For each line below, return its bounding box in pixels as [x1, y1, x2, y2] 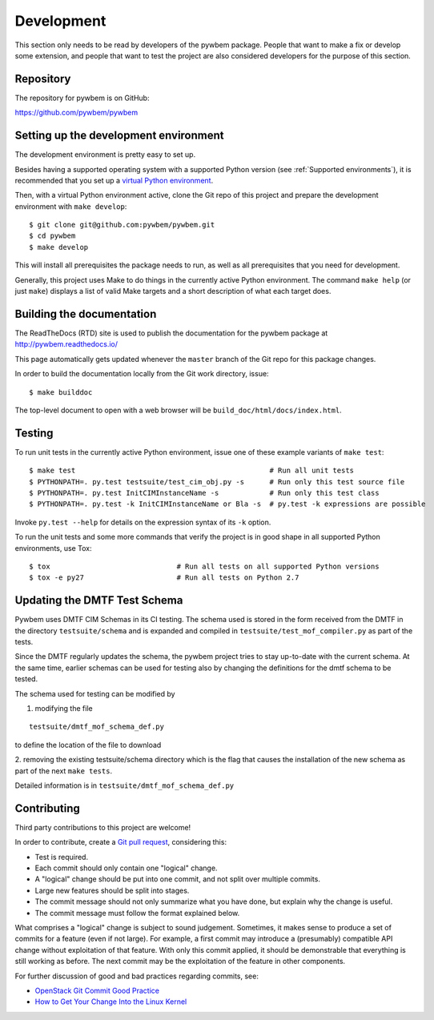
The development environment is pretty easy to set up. [14, 150, 196, 159]
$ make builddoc [29, 388, 93, 396]
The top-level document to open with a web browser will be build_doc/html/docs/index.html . [14, 405, 342, 415]
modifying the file [34, 703, 93, 713]
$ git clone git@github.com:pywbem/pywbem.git [29, 220, 215, 230]
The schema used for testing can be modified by [14, 689, 175, 698]
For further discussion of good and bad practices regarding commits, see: [14, 971, 259, 981]
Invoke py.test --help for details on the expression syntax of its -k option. [14, 517, 271, 527]
